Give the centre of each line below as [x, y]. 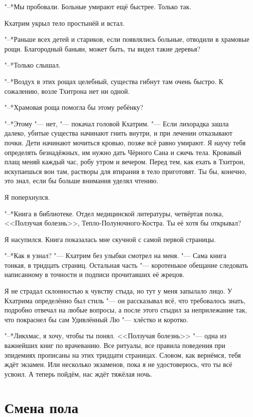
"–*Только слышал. [33, 65]
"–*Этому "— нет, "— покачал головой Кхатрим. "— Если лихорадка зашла [117, 123]
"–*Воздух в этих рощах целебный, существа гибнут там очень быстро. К [114, 81]
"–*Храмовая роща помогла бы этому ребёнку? [74, 107]
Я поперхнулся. [27, 197]
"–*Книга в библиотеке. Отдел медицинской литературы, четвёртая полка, [114, 213]
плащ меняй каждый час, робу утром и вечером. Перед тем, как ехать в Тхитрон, [125, 162]
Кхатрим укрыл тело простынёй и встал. [64, 23]
